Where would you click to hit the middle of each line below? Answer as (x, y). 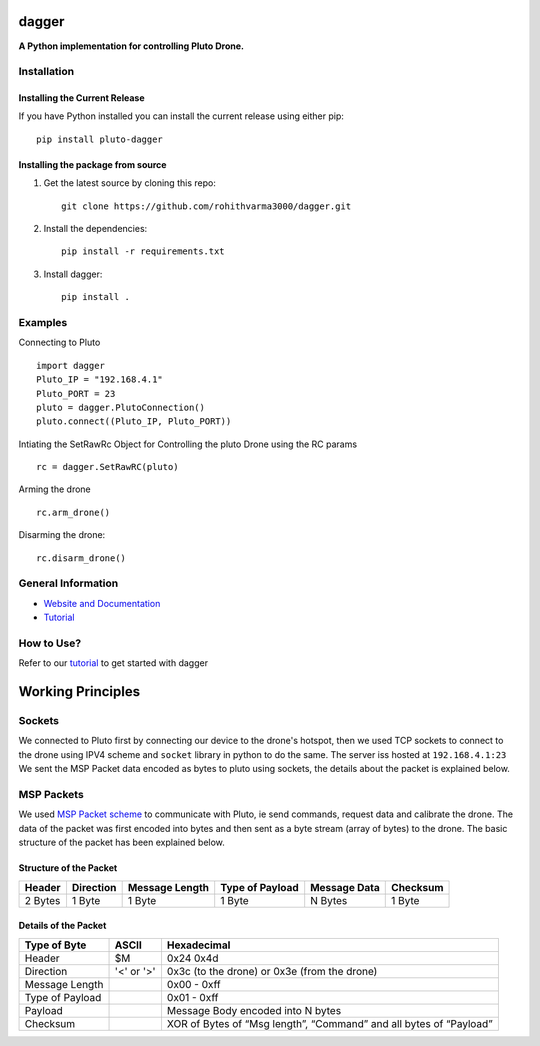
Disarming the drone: (62, 535)
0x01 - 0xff (192, 997)
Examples (43, 322)
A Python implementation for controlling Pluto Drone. (131, 46)
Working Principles (79, 691)
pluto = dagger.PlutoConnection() (120, 407)
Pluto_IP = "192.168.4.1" (100, 379)
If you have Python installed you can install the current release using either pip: (181, 116)
